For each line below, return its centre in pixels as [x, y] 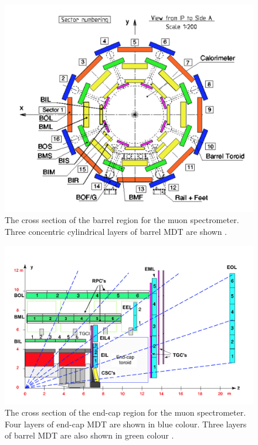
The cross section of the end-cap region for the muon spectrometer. [125, 412]
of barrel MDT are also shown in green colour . [89, 435]
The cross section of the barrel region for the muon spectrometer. [122, 220]
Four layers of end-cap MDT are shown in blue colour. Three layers [126, 424]
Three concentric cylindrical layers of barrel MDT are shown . [116, 231]
